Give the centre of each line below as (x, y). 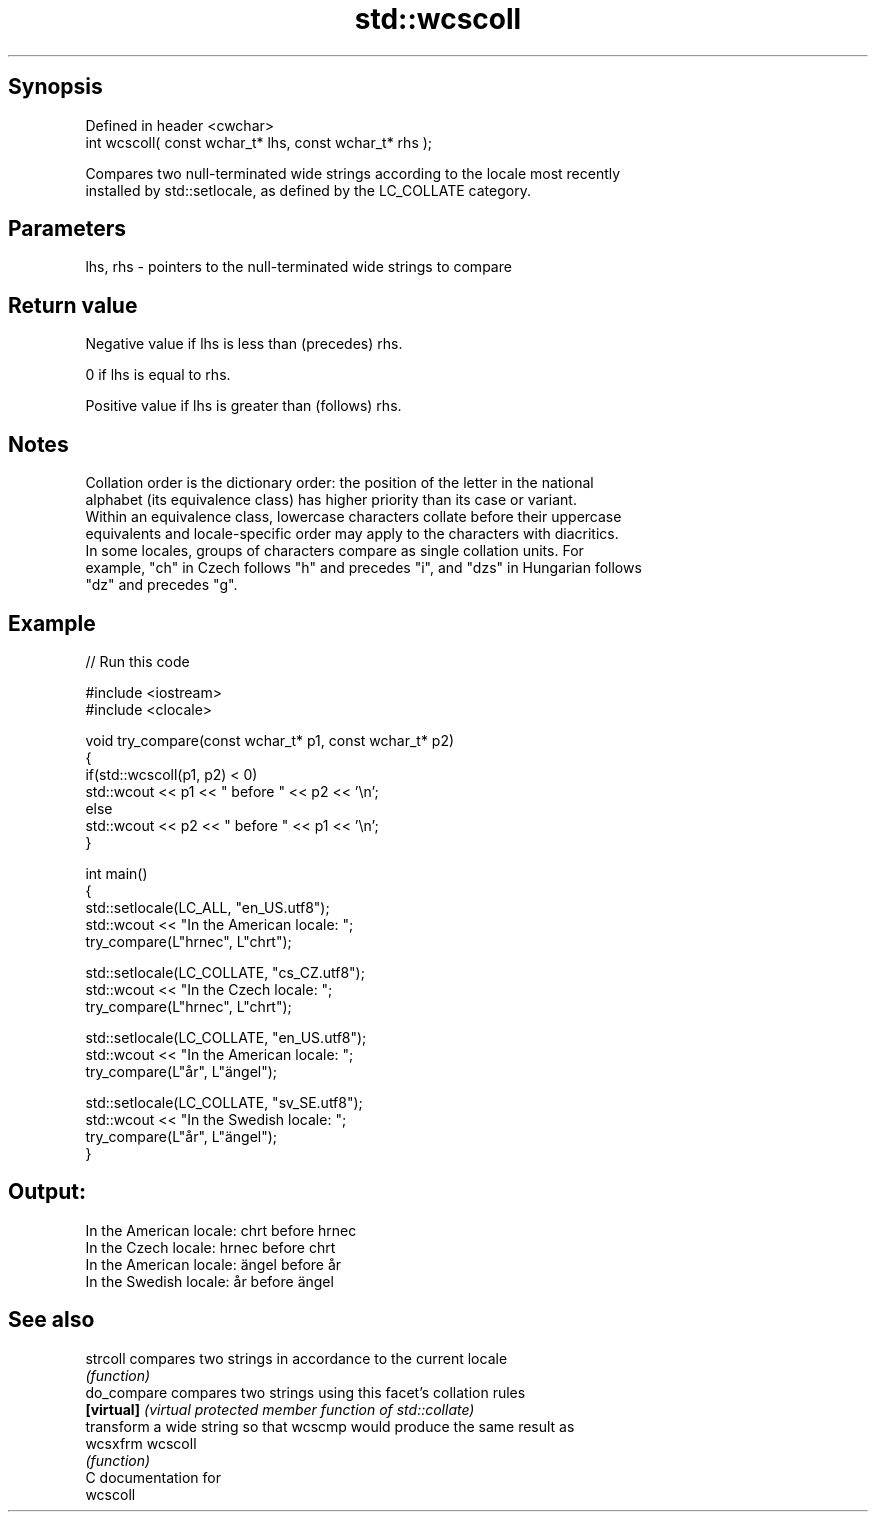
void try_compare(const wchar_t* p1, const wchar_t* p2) (270, 740)
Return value (73, 305)
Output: (47, 1192)
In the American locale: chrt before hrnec (221, 1230)
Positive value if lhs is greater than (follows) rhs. (243, 406)
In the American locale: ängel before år (213, 1264)
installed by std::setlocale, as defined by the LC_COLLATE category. (308, 190)
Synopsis (55, 87)
